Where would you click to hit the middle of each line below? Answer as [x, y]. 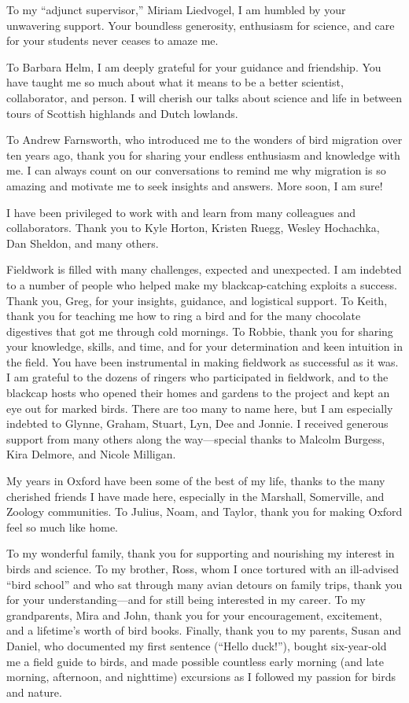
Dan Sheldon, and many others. [83, 243]
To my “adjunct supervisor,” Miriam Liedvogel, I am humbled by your [176, 9]
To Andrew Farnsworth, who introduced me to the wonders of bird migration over [204, 140]
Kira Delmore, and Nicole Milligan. [91, 454]
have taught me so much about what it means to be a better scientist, [175, 82]
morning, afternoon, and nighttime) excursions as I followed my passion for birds [201, 677]
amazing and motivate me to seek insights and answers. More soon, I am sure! [195, 185]
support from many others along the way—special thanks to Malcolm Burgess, [196, 438]
